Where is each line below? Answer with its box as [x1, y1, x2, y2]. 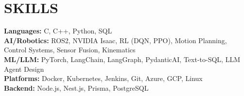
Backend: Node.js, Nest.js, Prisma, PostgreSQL [4, 82, 149, 93]
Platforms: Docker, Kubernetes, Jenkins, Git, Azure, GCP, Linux [4, 73, 203, 83]
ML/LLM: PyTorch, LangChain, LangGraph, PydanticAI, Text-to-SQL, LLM [4, 54, 240, 64]
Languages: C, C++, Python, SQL [4, 26, 112, 36]
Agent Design [4, 64, 44, 74]
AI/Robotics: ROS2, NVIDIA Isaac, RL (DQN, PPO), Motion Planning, [4, 35, 227, 45]
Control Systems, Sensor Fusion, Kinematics [4, 45, 136, 55]
